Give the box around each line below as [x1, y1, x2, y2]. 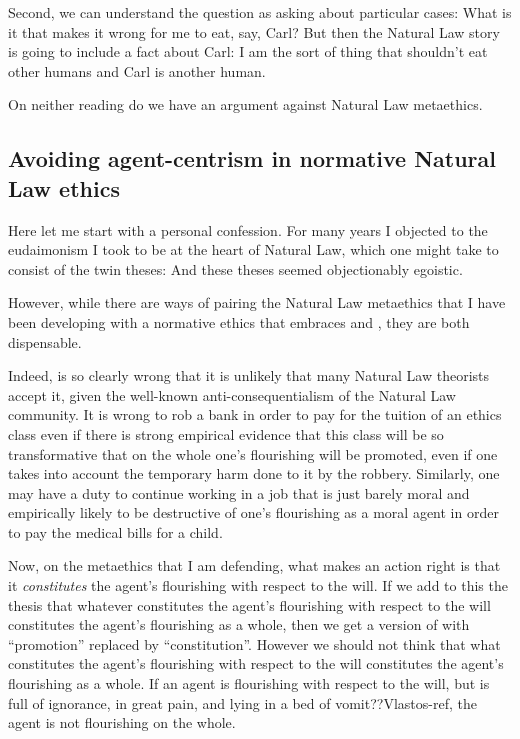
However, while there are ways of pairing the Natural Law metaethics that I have [8, 292, 506, 313]
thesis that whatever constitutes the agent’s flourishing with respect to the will [8, 594, 491, 615]
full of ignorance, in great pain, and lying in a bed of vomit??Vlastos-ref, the [8, 692, 477, 713]
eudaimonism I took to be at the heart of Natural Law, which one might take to [8, 239, 499, 260]
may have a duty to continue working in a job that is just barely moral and [8, 482, 470, 503]
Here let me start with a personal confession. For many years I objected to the [8, 219, 488, 240]
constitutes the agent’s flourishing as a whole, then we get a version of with [8, 614, 470, 635]
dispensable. [8, 331, 82, 352]
